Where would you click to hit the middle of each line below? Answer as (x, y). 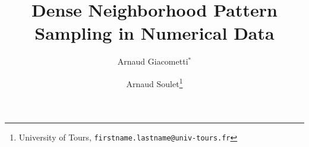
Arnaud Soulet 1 (154, 82)
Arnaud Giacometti (153, 61)
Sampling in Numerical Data (154, 33)
